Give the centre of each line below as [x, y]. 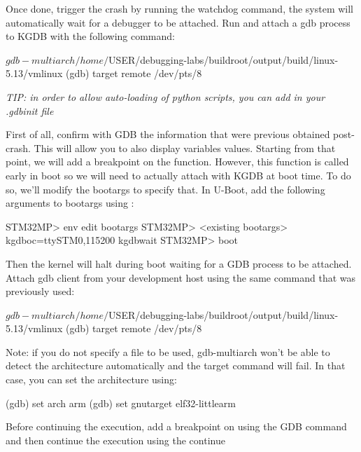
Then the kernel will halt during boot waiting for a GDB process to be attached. [179, 263]
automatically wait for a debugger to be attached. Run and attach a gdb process [178, 22]
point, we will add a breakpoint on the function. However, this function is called [177, 162]
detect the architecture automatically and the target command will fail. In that [176, 365]
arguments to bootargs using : [70, 203]
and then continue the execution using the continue [115, 440]
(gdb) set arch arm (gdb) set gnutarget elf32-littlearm [121, 403]
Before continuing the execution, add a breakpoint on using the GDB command [176, 426]
